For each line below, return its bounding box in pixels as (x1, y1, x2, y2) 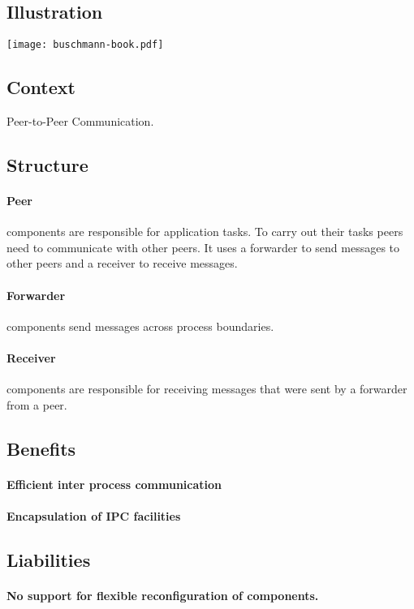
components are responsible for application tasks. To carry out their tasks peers (6, 223, 403, 240)
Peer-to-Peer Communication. (6, 113, 154, 130)
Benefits (6, 435, 76, 461)
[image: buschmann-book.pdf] (6, 39, 164, 51)
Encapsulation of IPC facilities (6, 507, 181, 524)
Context (6, 75, 75, 100)
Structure (6, 152, 88, 178)
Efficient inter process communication (6, 475, 222, 492)
